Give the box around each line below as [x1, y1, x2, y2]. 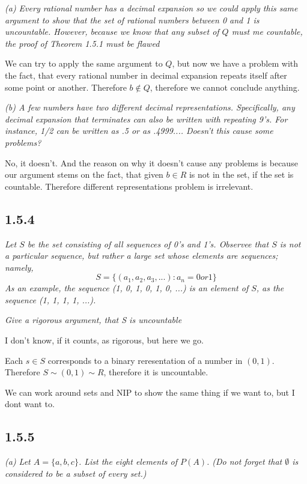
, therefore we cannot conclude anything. [150, 80, 300, 93]
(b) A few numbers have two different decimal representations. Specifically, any [5, 101, 295, 113]
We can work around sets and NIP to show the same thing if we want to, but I [5, 386, 295, 398]
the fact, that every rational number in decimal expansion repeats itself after [5, 68, 287, 81]
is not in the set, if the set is [189, 168, 294, 181]
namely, [5, 261, 34, 273]
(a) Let [5, 455, 31, 468]
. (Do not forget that [206, 455, 282, 468]
